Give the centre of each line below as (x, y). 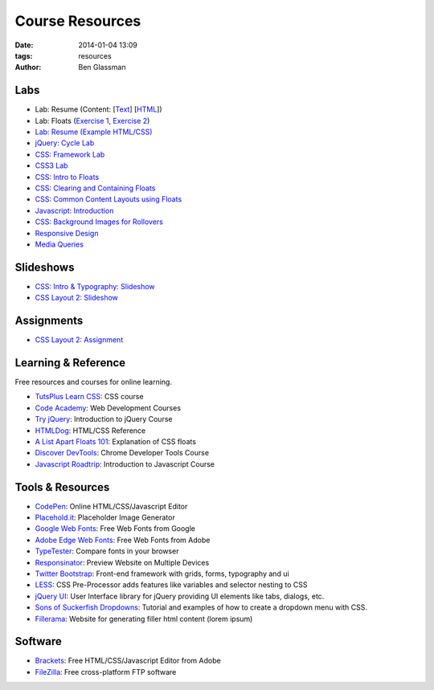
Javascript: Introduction (74, 210)
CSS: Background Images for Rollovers (99, 222)
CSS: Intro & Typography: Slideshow (95, 286)
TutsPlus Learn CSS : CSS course (89, 397)
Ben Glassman (102, 67)
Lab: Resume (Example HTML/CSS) (94, 132)
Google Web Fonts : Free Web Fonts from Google (115, 529)
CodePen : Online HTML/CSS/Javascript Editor (111, 506)
